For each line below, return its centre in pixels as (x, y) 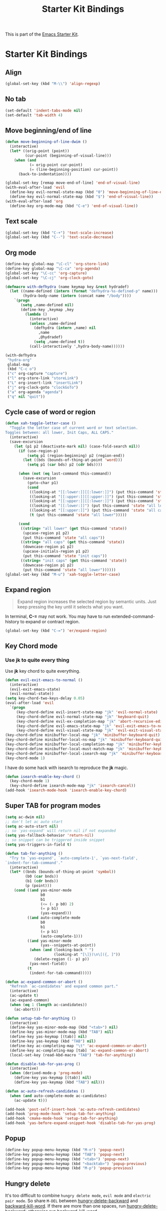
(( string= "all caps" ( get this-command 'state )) (73, 542)
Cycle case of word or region (50, 412)
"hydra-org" (20, 360)
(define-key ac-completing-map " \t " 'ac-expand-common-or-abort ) (78, 1046)
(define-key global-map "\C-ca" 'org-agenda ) (53, 268)
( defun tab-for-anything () (34, 853)
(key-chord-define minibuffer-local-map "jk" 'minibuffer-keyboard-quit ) (83, 735)
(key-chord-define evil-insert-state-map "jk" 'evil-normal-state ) (87, 712)
